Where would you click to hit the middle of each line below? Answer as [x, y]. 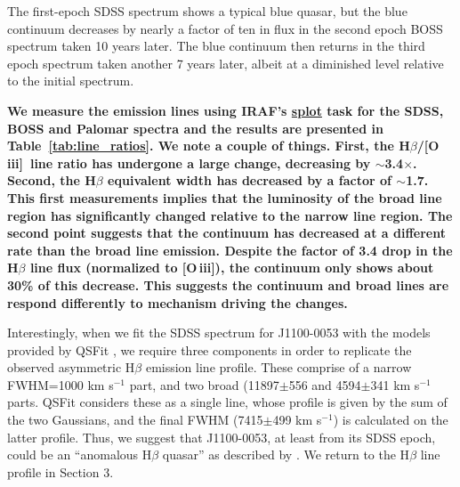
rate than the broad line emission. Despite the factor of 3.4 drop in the [230, 250]
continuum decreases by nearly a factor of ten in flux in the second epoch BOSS [225, 28]
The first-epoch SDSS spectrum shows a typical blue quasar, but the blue [207, 11]
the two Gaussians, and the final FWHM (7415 [135, 420]
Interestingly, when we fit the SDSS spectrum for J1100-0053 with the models [219, 333]
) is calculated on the [391, 420]
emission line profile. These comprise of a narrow [278, 367]
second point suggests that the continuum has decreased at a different [226, 233]
